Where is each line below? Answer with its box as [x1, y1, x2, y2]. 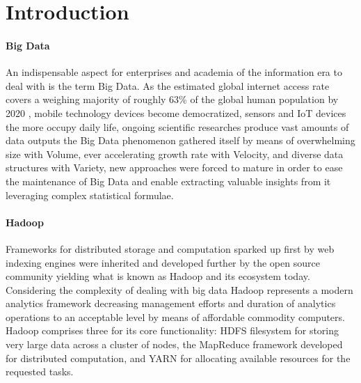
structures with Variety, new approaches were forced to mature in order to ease [6, 160, 343, 175]
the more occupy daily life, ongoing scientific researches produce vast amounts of [6, 119, 349, 134]
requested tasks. [6, 364, 74, 379]
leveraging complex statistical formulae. [6, 187, 174, 202]
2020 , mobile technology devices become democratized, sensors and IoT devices [6, 105, 346, 120]
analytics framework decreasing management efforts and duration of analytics [6, 296, 336, 311]
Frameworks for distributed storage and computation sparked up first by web [6, 241, 335, 256]
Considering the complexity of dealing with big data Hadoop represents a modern [6, 282, 353, 297]
